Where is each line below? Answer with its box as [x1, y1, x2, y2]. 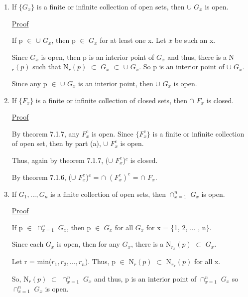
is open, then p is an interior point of [41, 51, 154, 62]
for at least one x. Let [100, 35, 166, 45]
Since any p [11, 78, 47, 88]
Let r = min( [11, 256, 52, 267]
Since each [11, 239, 44, 249]
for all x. [194, 256, 221, 267]
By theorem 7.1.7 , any [11, 128, 80, 139]
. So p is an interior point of [139, 61, 225, 72]
